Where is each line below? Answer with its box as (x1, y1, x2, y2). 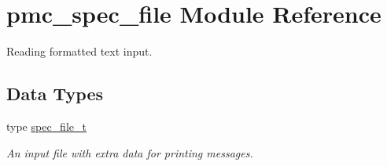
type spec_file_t (6, 117, 87, 134)
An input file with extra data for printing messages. (6, 144, 253, 161)
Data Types (6, 81, 103, 106)
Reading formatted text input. (6, 43, 153, 60)
